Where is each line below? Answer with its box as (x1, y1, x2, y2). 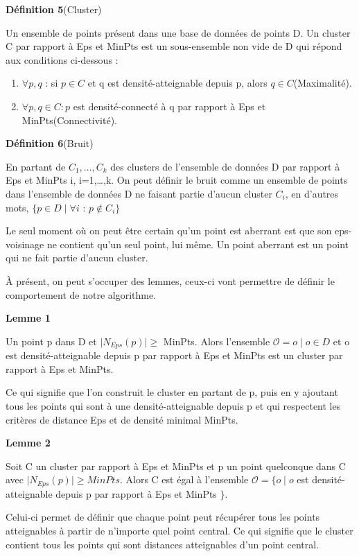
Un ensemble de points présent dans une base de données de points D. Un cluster (6, 25, 351, 40)
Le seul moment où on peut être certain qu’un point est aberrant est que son (6, 223, 332, 238)
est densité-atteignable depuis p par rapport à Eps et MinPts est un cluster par (6, 348, 343, 363)
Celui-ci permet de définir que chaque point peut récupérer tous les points (6, 510, 320, 524)
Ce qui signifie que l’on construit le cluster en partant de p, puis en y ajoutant (6, 385, 338, 399)
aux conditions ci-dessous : (6, 52, 119, 67)
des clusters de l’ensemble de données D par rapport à (110, 159, 340, 173)
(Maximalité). (293, 76, 352, 90)
